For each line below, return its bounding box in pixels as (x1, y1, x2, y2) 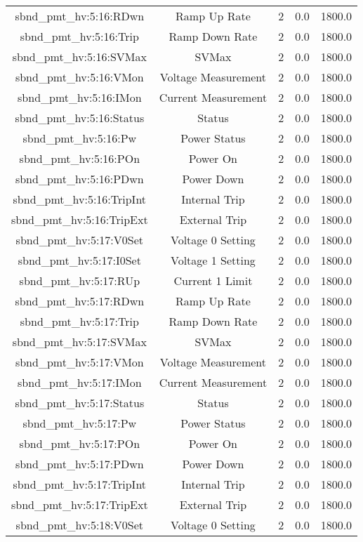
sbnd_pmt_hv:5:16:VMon (15, 69, 144, 85)
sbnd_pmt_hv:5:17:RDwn (15, 293, 145, 309)
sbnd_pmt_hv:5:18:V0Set (15, 517, 144, 533)
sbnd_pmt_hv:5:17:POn (19, 435, 140, 451)
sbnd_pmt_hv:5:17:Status (15, 395, 145, 411)
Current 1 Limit (173, 272, 253, 289)
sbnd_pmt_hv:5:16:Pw (22, 130, 137, 146)
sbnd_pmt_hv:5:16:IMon (18, 89, 142, 105)
